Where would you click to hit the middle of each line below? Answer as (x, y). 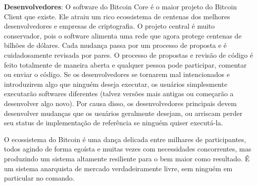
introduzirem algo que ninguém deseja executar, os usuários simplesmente (116, 84)
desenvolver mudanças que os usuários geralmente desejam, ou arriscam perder (123, 113)
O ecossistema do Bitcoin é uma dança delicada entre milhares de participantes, (125, 139)
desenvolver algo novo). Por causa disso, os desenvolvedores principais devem (120, 103)
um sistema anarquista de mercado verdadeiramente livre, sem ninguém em (118, 168)
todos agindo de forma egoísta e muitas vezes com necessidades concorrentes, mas (128, 149)
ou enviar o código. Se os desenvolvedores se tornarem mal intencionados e (117, 74)
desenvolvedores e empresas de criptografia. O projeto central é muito (109, 26)
